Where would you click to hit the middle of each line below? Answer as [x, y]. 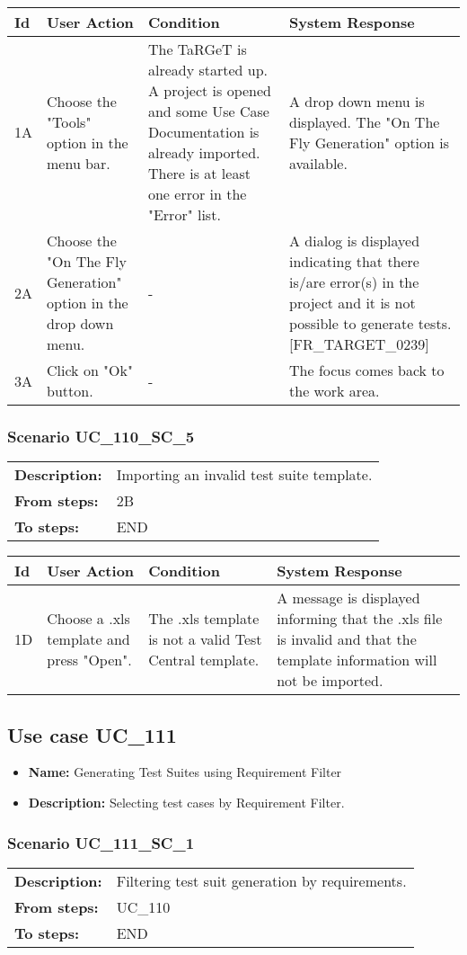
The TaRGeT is [197, 49]
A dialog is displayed [355, 241]
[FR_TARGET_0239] [359, 344]
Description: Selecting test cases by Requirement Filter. [186, 803]
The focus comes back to [367, 370]
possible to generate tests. [370, 323]
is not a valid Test [205, 639]
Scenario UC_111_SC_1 [101, 842]
